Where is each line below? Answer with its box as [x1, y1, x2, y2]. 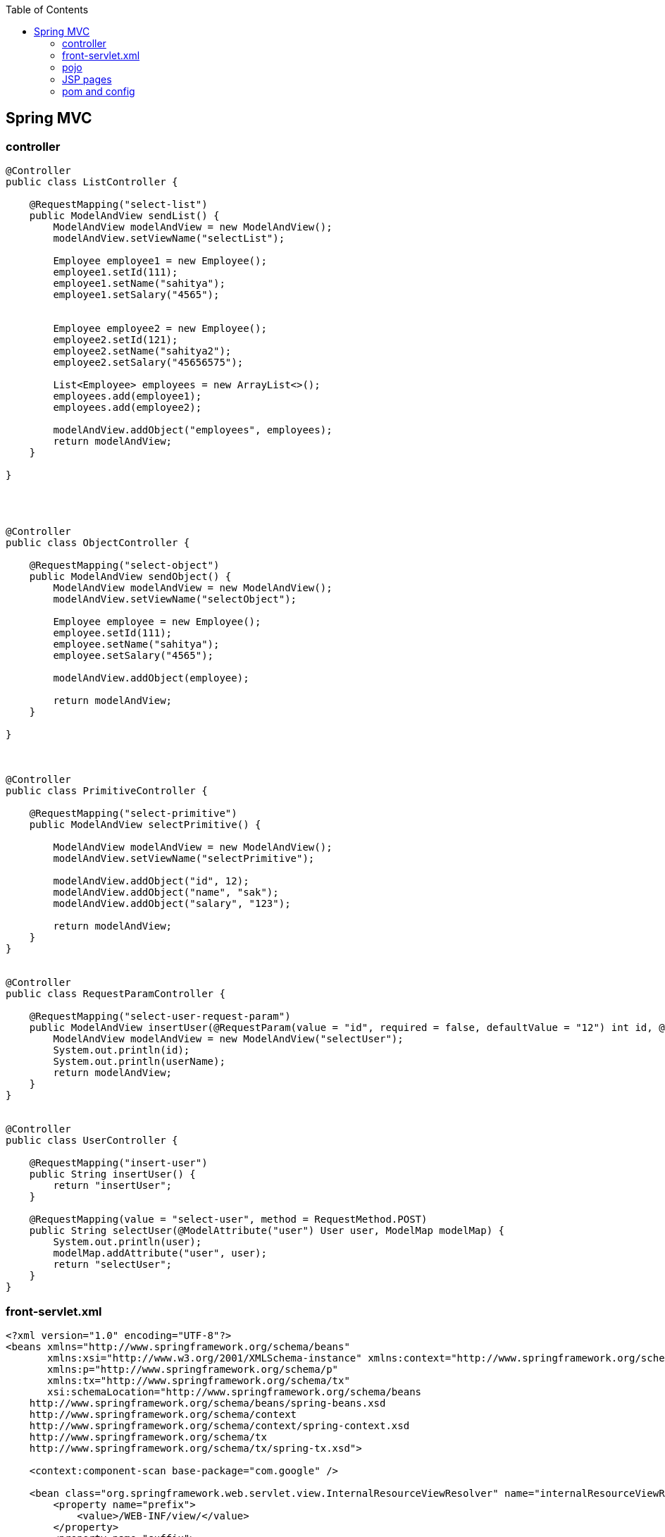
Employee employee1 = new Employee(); [53, 255, 267, 267]
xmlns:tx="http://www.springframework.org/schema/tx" [47, 1374, 350, 1386]
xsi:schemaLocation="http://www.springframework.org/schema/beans [47, 1385, 422, 1397]
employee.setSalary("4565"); [53, 650, 214, 662]
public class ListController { [6, 176, 178, 188]
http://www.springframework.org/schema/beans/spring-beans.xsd [29, 1397, 386, 1409]
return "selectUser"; [53, 1259, 173, 1271]
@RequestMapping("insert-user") [29, 1157, 208, 1169]
